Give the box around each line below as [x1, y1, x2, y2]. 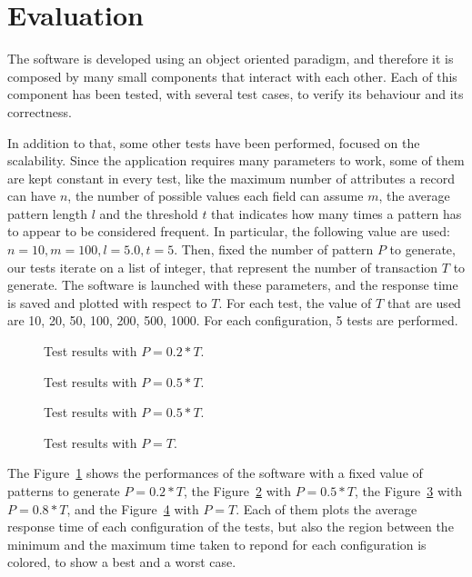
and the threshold [99, 204, 198, 223]
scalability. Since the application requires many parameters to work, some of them [7, 151, 465, 170]
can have [7, 186, 56, 205]
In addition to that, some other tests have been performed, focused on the [7, 133, 420, 152]
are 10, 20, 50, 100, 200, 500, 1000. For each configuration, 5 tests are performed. [7, 311, 458, 330]
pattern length [7, 204, 87, 223]
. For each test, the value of [218, 293, 372, 312]
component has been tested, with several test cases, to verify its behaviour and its [7, 85, 464, 104]
